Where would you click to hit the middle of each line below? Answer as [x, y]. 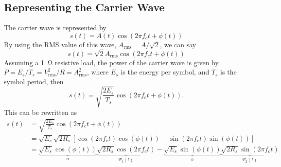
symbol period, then [34, 81]
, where [98, 72]
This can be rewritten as [40, 112]
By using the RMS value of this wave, [60, 44]
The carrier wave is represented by [55, 28]
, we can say [178, 44]
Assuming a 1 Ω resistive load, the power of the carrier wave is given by [111, 62]
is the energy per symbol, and [165, 72]
